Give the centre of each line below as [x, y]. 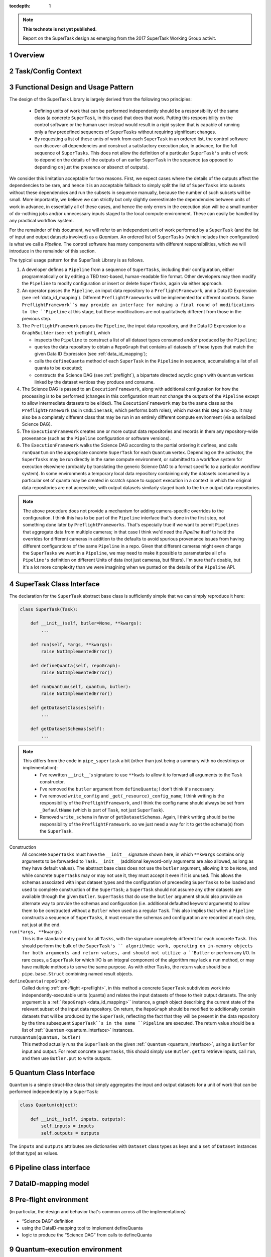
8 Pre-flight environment [49, 1200]
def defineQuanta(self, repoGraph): [75, 665]
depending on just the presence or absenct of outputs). [92, 167]
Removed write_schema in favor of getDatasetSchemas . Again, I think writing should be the [138, 817]
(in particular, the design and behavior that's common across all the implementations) [98, 1212]
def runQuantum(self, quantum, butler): [81, 687]
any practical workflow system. [42, 221]
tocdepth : [20, 6]
